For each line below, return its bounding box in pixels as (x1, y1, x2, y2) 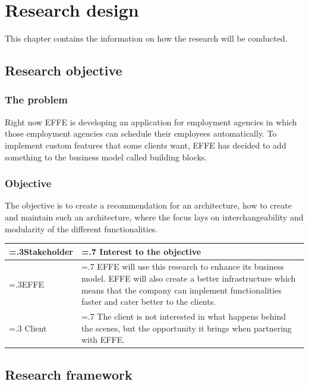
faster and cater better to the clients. (81, 295, 216, 308)
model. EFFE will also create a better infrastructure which (81, 272, 296, 285)
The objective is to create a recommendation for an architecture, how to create (5, 199, 292, 212)
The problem (5, 92, 68, 107)
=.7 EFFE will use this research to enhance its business (81, 260, 284, 273)
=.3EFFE (9, 277, 45, 290)
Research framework (5, 365, 133, 383)
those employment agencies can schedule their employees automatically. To (5, 127, 277, 140)
